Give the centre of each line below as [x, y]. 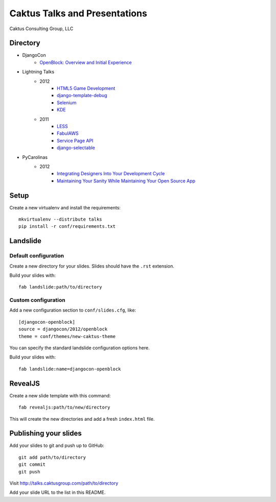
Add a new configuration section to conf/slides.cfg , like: [73, 310]
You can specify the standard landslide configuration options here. [80, 348]
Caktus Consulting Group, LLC [41, 29]
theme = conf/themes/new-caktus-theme [67, 336]
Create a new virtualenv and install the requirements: [65, 207]
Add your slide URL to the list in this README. [57, 492]
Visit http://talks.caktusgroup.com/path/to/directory [64, 483]
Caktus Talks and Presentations [78, 13]
